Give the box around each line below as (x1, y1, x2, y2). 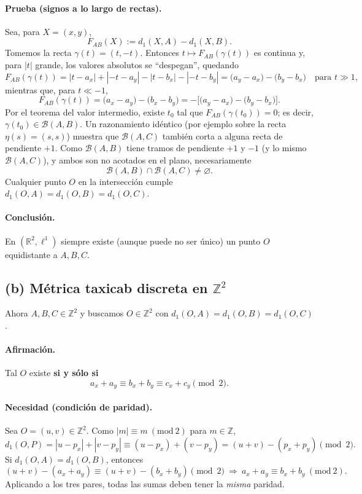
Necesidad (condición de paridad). (5, 401, 153, 413)
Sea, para (5, 25, 40, 37)
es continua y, (253, 46, 306, 59)
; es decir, (277, 105, 314, 118)
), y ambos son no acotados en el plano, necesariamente (43, 154, 252, 166)
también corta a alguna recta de (162, 129, 283, 142)
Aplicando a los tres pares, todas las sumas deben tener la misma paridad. (5, 477, 285, 490)
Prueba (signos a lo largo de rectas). (5, 1, 162, 14)
